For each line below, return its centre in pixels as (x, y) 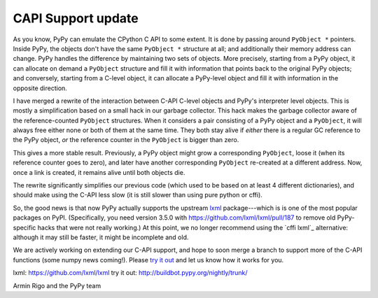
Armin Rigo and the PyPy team (57, 285)
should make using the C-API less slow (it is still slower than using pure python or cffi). (138, 195)
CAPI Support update (76, 18)
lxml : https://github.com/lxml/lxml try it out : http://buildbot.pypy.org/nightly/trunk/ (130, 273)
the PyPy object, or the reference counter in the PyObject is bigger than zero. (126, 140)
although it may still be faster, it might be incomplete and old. (101, 237)
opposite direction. (40, 88)
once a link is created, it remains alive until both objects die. (99, 172)
